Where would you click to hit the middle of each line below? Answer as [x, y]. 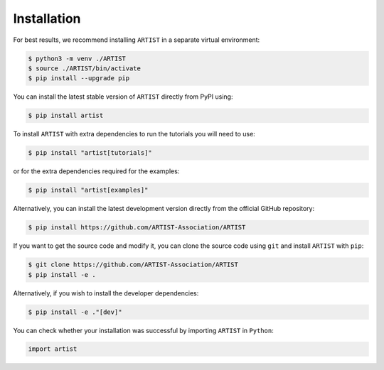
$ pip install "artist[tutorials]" [90, 153]
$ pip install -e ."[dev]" [75, 312]
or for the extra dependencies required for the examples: [96, 171]
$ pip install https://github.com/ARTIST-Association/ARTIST [137, 228]
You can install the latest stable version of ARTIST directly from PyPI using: [123, 97]
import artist [53, 349]
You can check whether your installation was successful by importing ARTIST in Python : [143, 330]
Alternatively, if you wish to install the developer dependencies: [106, 293]
